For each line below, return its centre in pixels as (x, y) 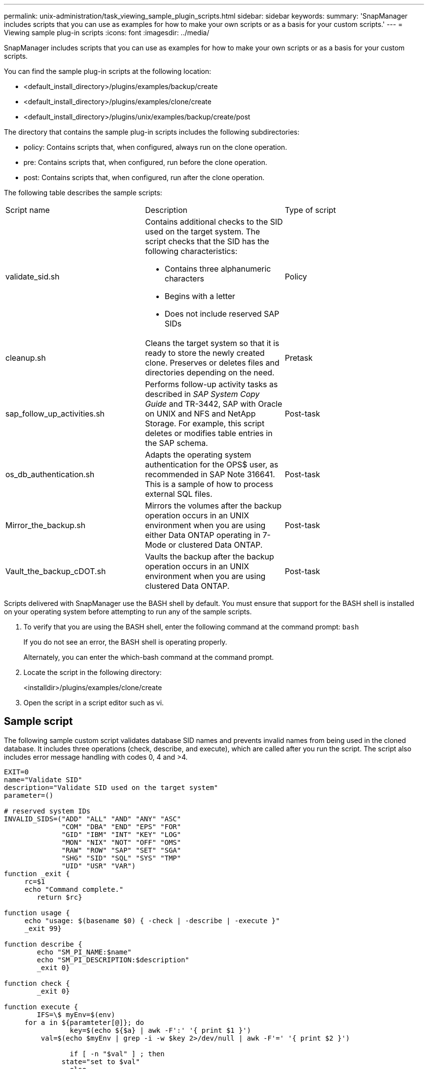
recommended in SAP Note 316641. (210, 474)
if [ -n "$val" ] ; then (117, 1054)
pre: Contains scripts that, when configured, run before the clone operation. (145, 162)
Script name (28, 210)
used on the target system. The (203, 232)
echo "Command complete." (74, 889)
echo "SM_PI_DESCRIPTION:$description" (113, 960)
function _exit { (37, 873)
